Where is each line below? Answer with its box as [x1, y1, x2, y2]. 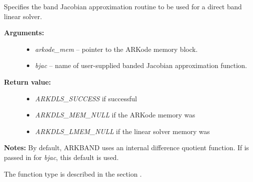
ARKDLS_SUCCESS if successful [35, 93, 137, 103]
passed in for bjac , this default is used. [4, 152, 119, 162]
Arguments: [4, 27, 44, 38]
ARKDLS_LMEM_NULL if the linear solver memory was [35, 126, 210, 136]
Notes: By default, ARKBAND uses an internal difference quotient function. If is [4, 142, 249, 153]
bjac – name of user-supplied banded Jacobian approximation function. [35, 60, 247, 70]
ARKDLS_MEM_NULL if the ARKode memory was [35, 110, 195, 120]
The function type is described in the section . [4, 168, 142, 179]
